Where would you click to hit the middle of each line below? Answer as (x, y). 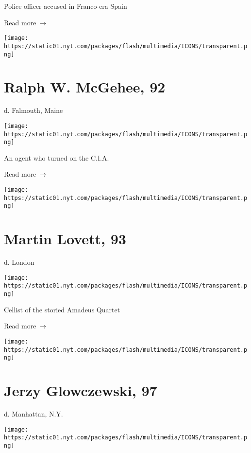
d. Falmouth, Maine (33, 110)
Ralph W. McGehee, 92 (85, 87)
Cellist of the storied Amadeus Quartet (62, 309)
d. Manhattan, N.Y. (33, 413)
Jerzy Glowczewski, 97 (81, 390)
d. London (19, 262)
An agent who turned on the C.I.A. (57, 157)
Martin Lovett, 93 (65, 239)
